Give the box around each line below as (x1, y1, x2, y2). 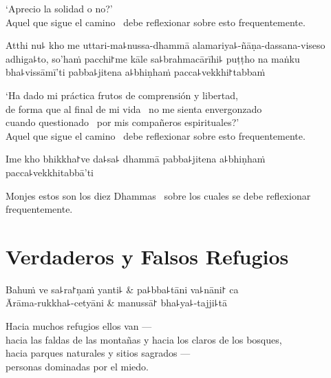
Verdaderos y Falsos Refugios (6, 242, 289, 270)
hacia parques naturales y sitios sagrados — (6, 346, 191, 360)
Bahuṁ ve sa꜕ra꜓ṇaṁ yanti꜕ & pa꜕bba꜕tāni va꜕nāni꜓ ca (6, 282, 239, 296)
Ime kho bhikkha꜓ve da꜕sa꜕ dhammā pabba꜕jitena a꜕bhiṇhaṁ (6, 151, 266, 166)
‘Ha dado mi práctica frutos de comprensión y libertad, (6, 87, 238, 102)
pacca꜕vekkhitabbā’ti (6, 165, 94, 179)
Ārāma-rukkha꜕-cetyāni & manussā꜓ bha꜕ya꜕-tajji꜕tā (6, 295, 227, 310)
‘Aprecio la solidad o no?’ (6, 1, 113, 15)
